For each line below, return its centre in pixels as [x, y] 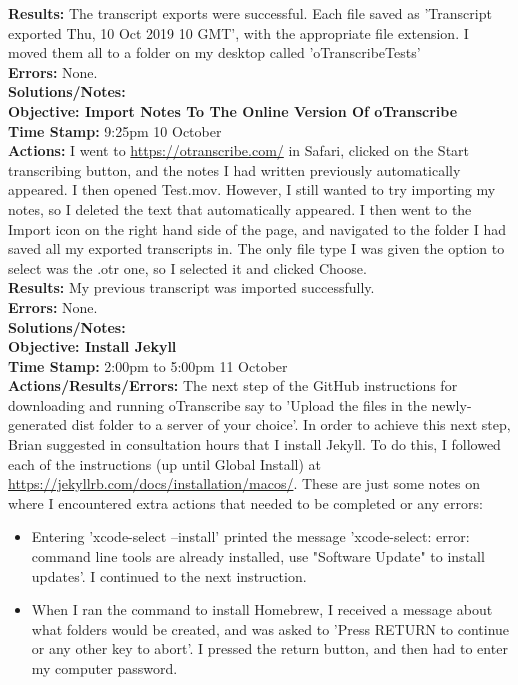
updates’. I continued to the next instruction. [169, 575]
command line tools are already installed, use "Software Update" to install [258, 556]
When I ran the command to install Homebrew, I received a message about [262, 609]
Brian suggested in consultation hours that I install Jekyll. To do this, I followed [254, 444]
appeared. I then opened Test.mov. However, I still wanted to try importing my [252, 189]
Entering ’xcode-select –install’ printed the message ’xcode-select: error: [250, 536]
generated [38, 424]
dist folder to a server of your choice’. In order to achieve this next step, [291, 424]
